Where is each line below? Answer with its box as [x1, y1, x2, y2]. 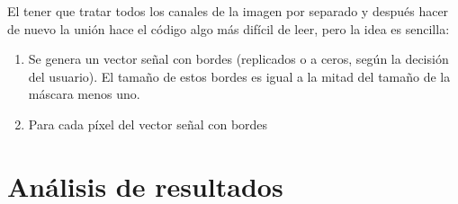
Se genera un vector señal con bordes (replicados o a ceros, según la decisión [28, 49, 449, 68]
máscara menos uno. [28, 84, 140, 103]
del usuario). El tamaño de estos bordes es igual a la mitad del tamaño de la [28, 67, 451, 85]
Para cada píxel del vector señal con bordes [28, 114, 268, 133]
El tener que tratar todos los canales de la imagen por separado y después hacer [7, 2, 449, 20]
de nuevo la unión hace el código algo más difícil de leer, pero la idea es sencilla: [7, 19, 450, 38]
